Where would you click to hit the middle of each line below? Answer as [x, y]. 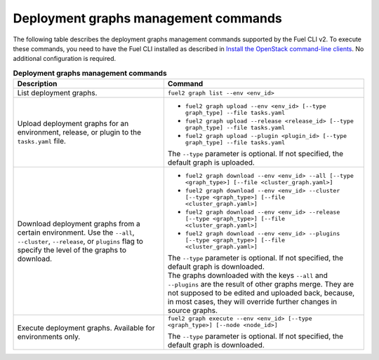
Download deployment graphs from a [79, 223]
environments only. [49, 337]
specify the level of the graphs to [72, 250]
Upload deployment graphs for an [73, 124]
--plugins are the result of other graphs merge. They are [261, 284]
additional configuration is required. [64, 59]
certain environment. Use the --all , [76, 233]
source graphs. [192, 310]
